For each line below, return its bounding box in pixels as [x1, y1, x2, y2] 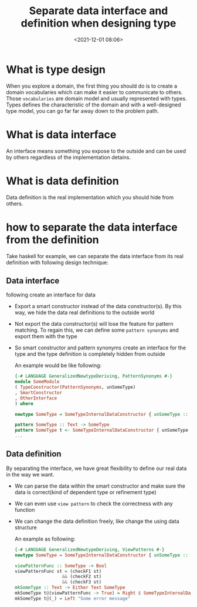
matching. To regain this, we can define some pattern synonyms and [14, 326, 179, 333]
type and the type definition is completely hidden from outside [14, 351, 165, 358]
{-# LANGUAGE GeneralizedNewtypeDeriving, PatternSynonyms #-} [14, 373, 173, 379]
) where [14, 401, 33, 406]
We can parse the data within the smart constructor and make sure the [14, 482, 186, 489]
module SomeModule [14, 379, 60, 385]
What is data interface [6, 128, 117, 141]
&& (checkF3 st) [62, 579, 102, 585]
